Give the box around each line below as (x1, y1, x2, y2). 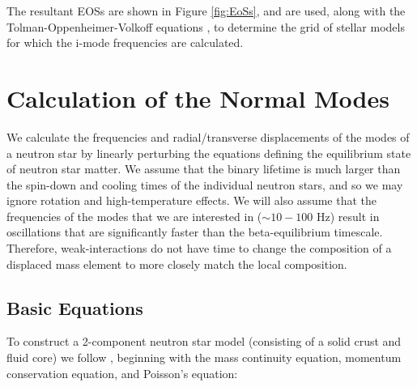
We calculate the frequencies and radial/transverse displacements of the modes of (6, 128, 410, 145)
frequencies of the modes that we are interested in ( (6, 207, 262, 224)
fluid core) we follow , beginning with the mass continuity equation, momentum (6, 349, 402, 366)
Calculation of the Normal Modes (6, 81, 389, 114)
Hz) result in (316, 207, 380, 224)
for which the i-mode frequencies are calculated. (6, 34, 244, 51)
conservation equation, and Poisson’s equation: (6, 364, 238, 381)
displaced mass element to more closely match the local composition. (6, 255, 347, 272)
